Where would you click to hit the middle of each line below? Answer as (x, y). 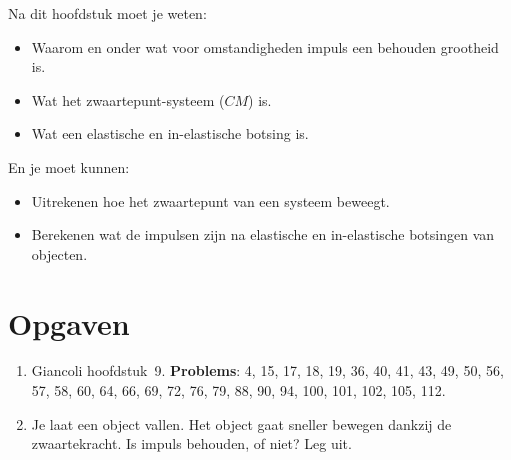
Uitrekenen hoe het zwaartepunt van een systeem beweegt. (210, 200)
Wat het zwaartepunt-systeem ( (128, 99)
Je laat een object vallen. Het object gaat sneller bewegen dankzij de (241, 423)
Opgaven (69, 322)
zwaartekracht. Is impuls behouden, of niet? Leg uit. (191, 443)
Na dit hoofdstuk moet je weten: (107, 13)
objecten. (59, 253)
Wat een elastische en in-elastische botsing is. (170, 133)
